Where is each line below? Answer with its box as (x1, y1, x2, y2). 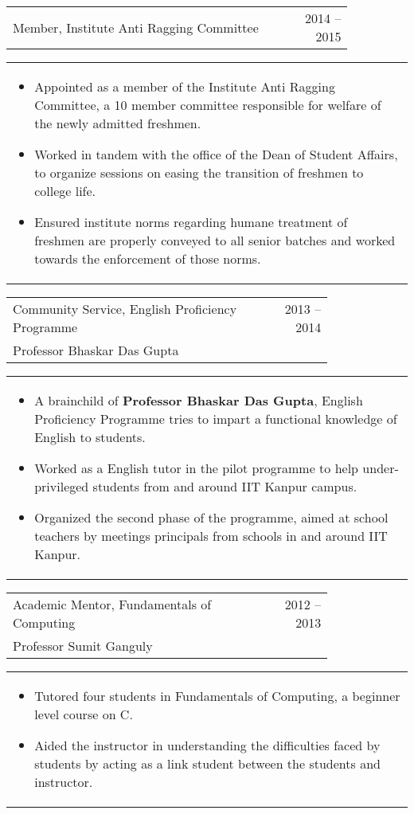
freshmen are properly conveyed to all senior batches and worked (34, 231, 396, 249)
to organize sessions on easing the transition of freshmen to (34, 163, 364, 182)
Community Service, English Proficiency (13, 299, 237, 318)
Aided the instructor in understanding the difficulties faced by (34, 736, 381, 754)
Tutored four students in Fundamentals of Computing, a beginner (34, 687, 400, 705)
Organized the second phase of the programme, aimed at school (34, 508, 389, 526)
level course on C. (34, 705, 133, 723)
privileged (34, 477, 89, 495)
